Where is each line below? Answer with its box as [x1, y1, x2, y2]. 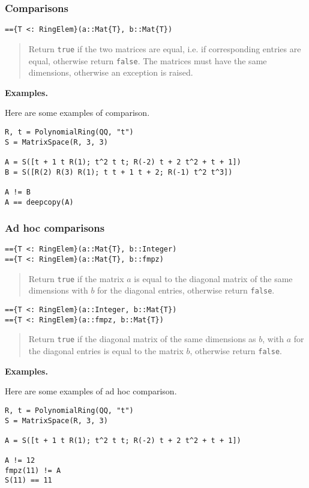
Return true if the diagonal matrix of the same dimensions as [28, 333, 256, 345]
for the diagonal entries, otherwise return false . [97, 284, 275, 297]
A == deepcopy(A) [5, 197, 74, 206]
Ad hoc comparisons [5, 220, 105, 235]
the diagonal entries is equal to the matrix [28, 345, 184, 357]
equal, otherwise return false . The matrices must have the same [28, 54, 267, 67]
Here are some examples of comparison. [5, 106, 150, 119]
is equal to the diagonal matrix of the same [134, 272, 293, 285]
